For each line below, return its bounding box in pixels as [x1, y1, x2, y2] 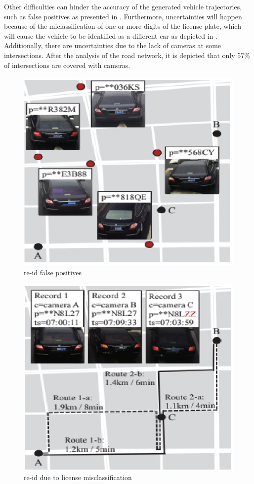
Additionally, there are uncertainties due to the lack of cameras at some [4, 40, 221, 51]
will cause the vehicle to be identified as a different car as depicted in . [4, 30, 217, 41]
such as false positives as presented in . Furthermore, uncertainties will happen [4, 11, 242, 21]
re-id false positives [24, 267, 82, 277]
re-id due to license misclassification [24, 472, 132, 483]
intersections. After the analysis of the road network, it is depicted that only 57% [4, 50, 250, 60]
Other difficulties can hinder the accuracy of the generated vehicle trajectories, [4, 1, 242, 11]
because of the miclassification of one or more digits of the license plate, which [4, 21, 241, 31]
